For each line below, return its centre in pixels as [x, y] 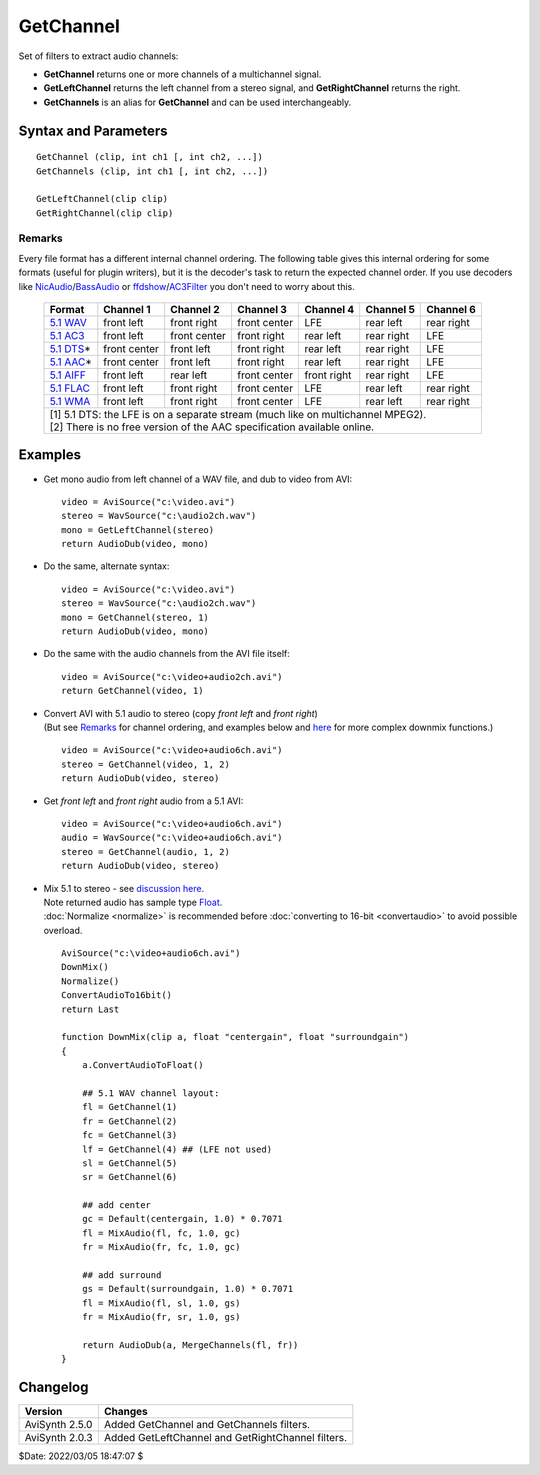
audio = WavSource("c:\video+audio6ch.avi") [172, 838]
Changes [126, 1412]
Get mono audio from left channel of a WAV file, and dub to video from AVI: [198, 479]
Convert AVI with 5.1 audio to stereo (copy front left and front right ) [181, 713]
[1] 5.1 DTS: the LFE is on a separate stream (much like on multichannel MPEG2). [238, 414]
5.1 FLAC [69, 388]
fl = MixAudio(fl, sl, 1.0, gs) [161, 1303]
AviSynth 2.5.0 [58, 1425]
